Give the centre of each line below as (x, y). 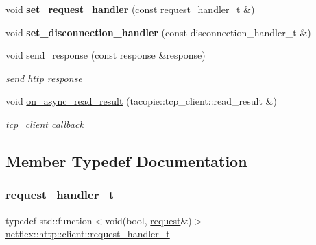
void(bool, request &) (148, 220)
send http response (44, 78)
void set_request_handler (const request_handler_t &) (130, 9)
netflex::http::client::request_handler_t (88, 234)
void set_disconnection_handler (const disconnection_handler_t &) (158, 32)
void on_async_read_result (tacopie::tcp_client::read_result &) (141, 101)
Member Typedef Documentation (126, 160)
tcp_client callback (45, 124)
